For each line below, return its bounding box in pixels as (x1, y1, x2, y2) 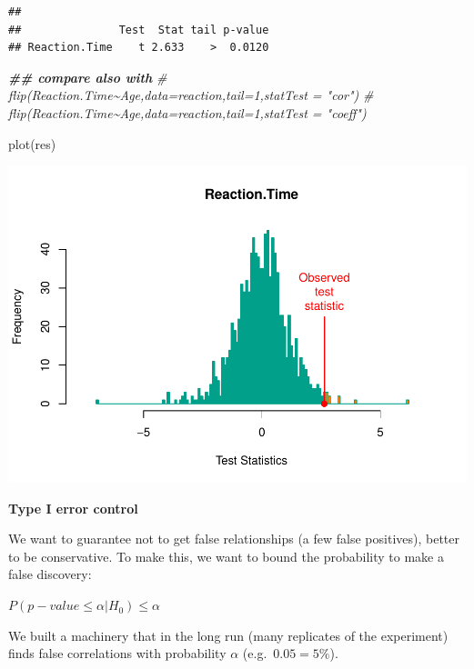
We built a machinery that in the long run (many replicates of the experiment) (8, 625, 449, 644)
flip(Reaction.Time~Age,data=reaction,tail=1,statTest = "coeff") (8, 103, 367, 122)
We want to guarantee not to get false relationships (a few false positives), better (8, 529, 459, 548)
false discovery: (8, 564, 92, 584)
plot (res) (8, 134, 56, 153)
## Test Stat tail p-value (8, 23, 269, 36)
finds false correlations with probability (8, 644, 227, 663)
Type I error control (8, 498, 138, 517)
